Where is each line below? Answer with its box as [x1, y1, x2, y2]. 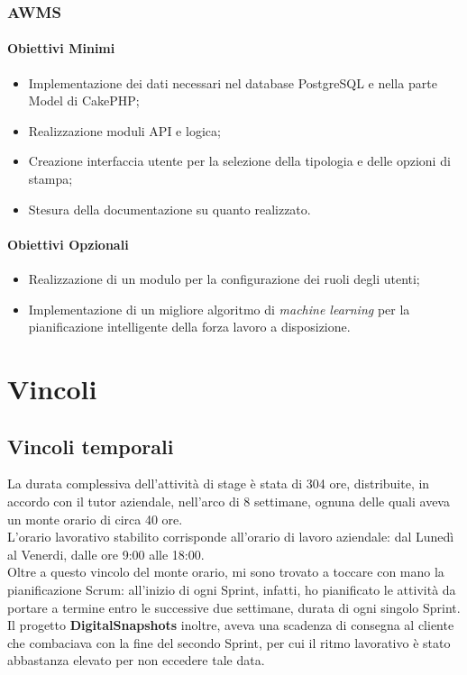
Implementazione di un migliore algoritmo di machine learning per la [28, 299, 410, 318]
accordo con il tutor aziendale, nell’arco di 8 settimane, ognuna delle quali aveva [7, 491, 450, 510]
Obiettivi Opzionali [7, 234, 129, 253]
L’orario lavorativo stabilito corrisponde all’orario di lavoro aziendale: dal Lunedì [7, 527, 454, 546]
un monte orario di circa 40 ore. [7, 509, 183, 528]
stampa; [28, 169, 73, 188]
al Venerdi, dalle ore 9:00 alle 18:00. [7, 544, 205, 563]
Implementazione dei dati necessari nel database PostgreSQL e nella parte [28, 73, 437, 92]
